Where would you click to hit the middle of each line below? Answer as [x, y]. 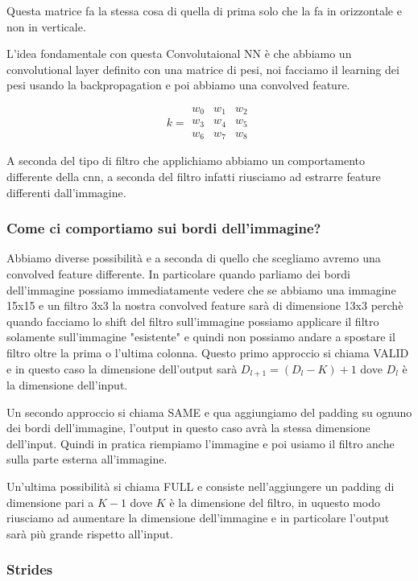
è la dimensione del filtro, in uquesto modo [275, 502]
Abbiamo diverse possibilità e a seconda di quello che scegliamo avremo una [194, 258]
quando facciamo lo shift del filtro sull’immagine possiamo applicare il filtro [193, 321]
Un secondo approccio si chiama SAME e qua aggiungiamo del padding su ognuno [209, 412]
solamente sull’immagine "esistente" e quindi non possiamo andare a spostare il [201, 337]
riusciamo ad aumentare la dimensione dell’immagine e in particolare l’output [198, 518]
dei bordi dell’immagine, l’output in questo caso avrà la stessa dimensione [188, 428]
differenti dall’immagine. [66, 192]
